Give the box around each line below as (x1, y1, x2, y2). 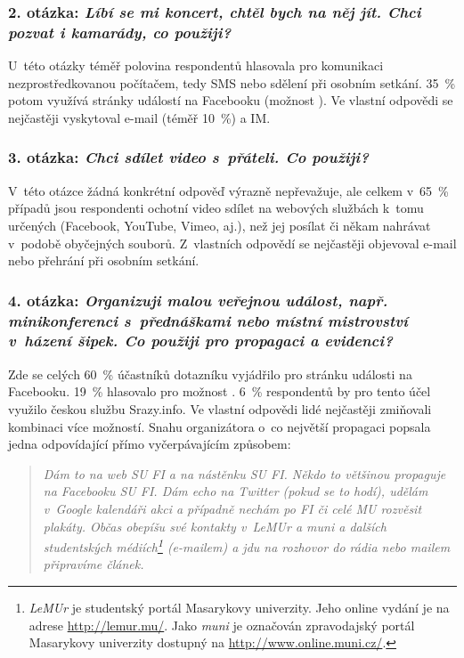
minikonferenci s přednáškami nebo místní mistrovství (8, 309, 408, 331)
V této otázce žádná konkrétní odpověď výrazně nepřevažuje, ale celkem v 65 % (8, 181, 449, 199)
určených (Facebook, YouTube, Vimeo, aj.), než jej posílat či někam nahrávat (8, 215, 431, 234)
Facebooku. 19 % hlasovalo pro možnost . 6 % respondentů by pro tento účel (8, 382, 431, 401)
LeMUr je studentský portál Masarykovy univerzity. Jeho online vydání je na (28, 597, 450, 616)
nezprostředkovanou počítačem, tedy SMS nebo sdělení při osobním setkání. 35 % (8, 73, 456, 92)
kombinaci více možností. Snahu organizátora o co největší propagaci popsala (8, 417, 431, 435)
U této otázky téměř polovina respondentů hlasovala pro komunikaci (8, 56, 384, 75)
